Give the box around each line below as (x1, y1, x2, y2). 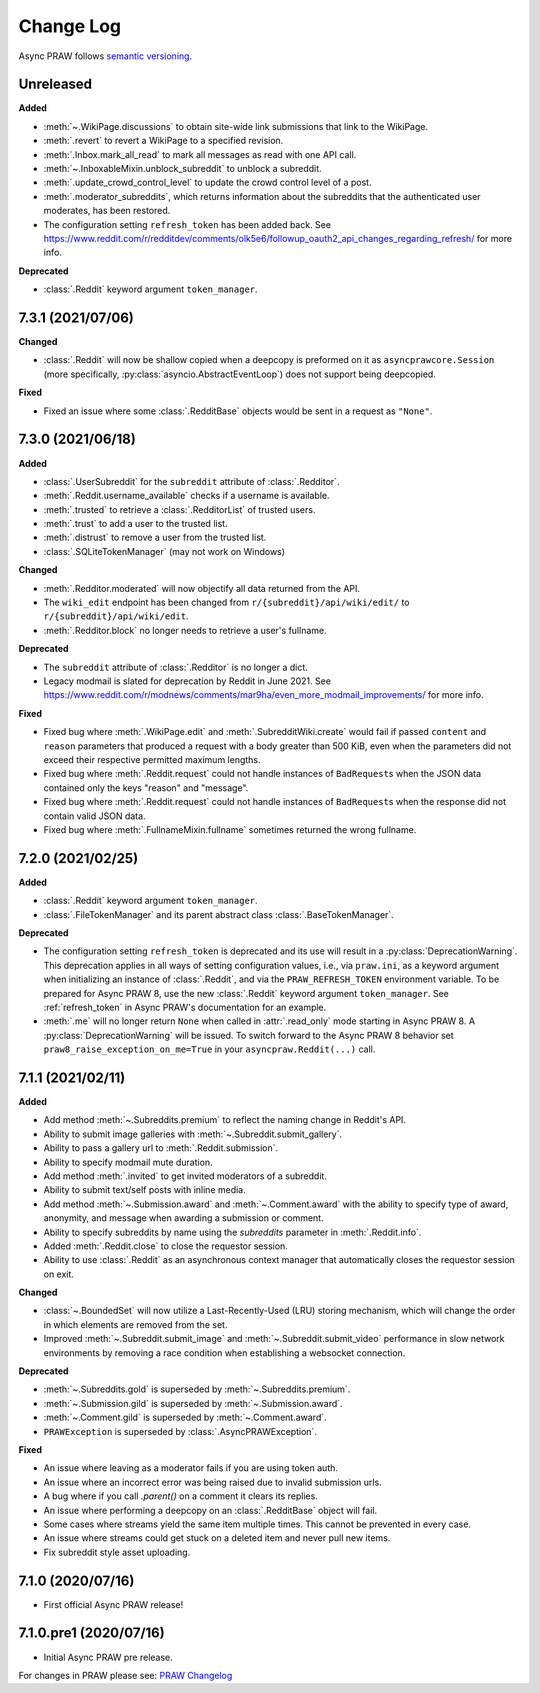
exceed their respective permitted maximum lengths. (43, 753, 261, 765)
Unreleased (18, 76, 93, 93)
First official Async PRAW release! (43, 1598, 184, 1610)
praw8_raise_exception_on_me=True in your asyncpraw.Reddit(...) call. (43, 1043, 376, 1055)
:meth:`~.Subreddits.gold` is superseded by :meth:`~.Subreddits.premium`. (43, 1383, 351, 1395)
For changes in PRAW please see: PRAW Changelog (18, 1669, 233, 1681)
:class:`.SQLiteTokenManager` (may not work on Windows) (43, 545, 285, 557)
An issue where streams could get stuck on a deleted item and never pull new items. (43, 1532, 391, 1544)
